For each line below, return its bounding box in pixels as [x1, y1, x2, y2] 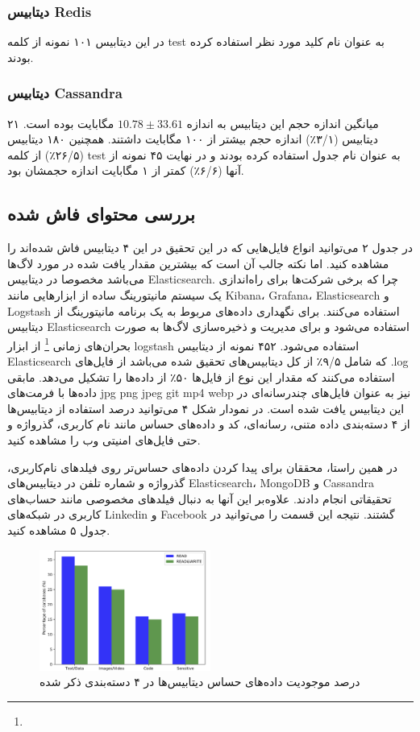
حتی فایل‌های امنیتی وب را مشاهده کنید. [7, 431, 201, 448]
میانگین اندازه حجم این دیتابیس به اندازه [186, 114, 379, 131]
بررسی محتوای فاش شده [7, 201, 195, 226]
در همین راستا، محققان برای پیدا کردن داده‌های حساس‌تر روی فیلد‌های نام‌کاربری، [7, 458, 398, 475]
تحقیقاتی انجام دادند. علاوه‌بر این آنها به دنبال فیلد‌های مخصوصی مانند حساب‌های [7, 490, 392, 507]
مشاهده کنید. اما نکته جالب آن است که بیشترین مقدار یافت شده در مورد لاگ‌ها [7, 254, 389, 271]
